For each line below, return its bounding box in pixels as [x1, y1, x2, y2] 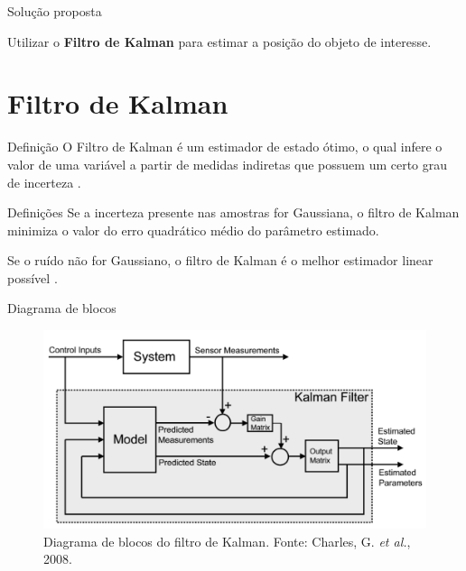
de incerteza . [7, 172, 81, 191]
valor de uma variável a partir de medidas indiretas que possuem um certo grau [7, 154, 448, 173]
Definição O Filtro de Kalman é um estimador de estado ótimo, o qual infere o [7, 137, 443, 156]
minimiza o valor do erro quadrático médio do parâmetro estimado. [7, 220, 379, 239]
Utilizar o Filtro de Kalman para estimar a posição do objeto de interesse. [7, 32, 432, 51]
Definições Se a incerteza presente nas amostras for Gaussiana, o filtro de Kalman [7, 203, 460, 222]
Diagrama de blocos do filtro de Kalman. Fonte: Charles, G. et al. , [43, 531, 411, 550]
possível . [7, 268, 58, 287]
